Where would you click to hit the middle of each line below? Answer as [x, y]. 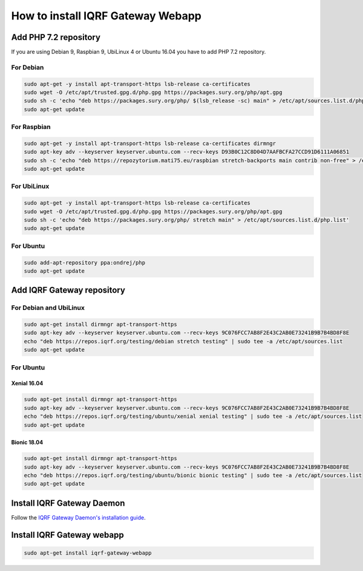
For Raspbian [31, 127]
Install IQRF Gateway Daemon [68, 503]
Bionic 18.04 [27, 443]
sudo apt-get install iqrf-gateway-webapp [88, 553]
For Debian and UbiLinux [48, 308]
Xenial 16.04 [27, 383]
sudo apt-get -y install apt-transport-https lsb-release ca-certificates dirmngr [150, 143]
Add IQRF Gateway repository [68, 290]
